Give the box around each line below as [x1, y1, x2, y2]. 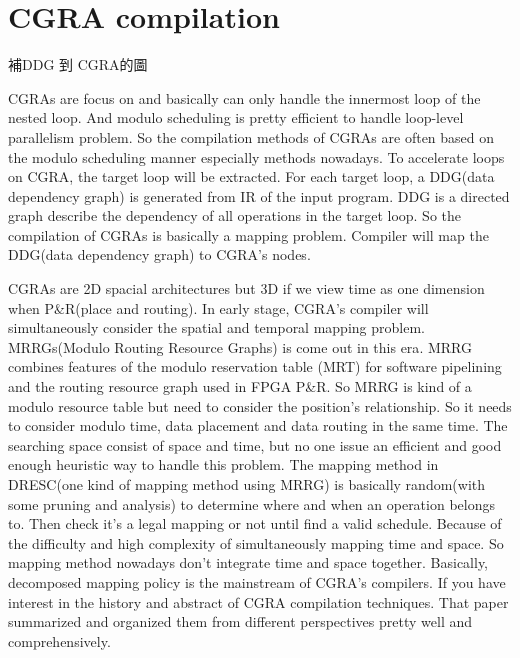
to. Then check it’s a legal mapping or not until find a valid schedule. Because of [8, 513, 502, 534]
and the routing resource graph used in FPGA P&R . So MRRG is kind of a [8, 376, 472, 397]
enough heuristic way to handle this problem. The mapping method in [8, 454, 439, 475]
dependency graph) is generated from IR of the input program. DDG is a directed [8, 185, 510, 206]
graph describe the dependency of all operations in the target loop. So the [8, 205, 462, 226]
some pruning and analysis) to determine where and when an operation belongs [8, 493, 495, 514]
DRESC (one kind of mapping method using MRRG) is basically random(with [8, 474, 486, 494]
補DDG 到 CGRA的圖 [8, 54, 148, 75]
